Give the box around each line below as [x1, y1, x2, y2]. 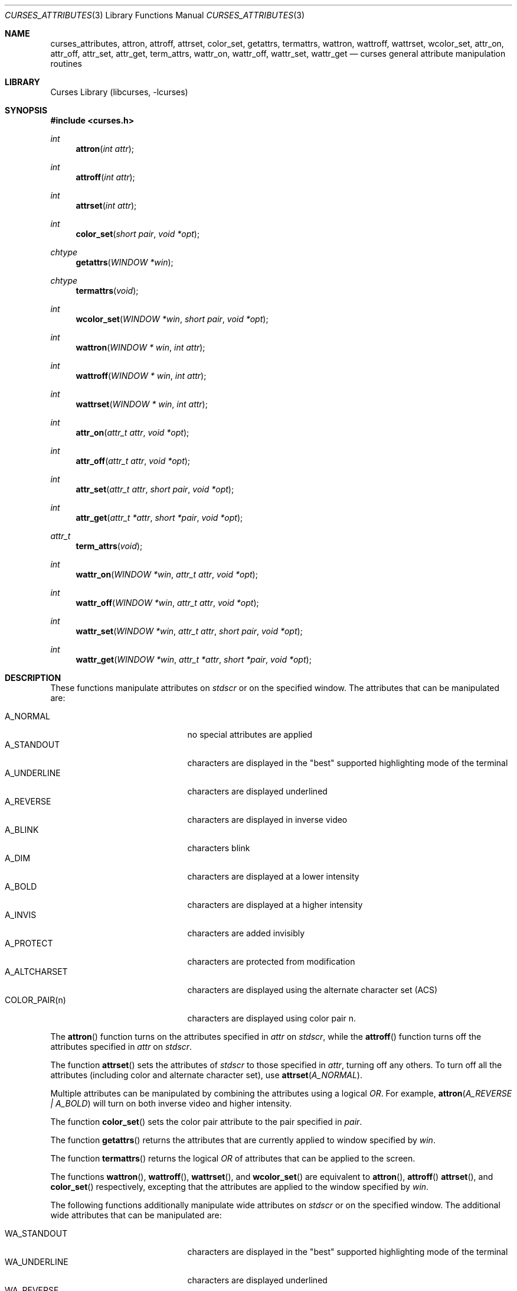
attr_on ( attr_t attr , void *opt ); [76, 427, 189, 437]
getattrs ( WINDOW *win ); [76, 257, 174, 267]
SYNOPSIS [5, 105, 48, 115]
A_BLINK [5, 825, 39, 835]
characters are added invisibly [187, 928, 305, 938]
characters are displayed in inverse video [187, 815, 348, 825]
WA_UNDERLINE [5, 1257, 68, 1267]
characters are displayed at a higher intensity [187, 900, 363, 910]
